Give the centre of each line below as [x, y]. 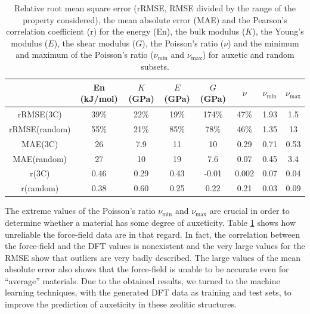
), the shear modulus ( [95, 43]
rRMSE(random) [40, 128]
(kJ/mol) [99, 99]
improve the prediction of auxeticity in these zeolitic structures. [121, 304]
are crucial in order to [249, 211]
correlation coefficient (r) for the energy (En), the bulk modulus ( [126, 31]
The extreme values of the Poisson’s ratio [80, 211]
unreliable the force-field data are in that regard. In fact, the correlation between [152, 234]
